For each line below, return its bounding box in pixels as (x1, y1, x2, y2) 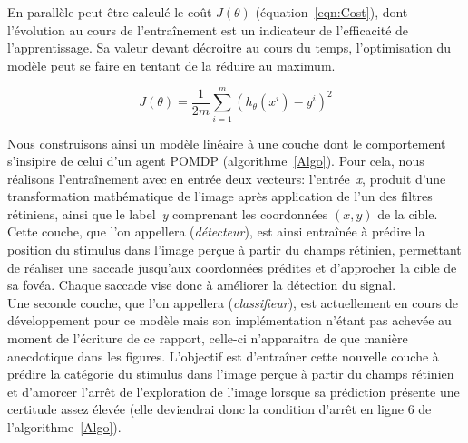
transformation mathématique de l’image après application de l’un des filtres (7, 187, 433, 206)
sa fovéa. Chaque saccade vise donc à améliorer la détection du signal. (7, 275, 396, 294)
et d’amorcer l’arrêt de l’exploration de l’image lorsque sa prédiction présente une (7, 381, 460, 400)
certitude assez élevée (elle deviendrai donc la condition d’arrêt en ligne (7, 400, 405, 419)
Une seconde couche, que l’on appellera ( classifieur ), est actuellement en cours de (7, 293, 458, 312)
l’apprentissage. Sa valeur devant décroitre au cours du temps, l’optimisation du (7, 38, 452, 57)
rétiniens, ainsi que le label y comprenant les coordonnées (7, 204, 328, 223)
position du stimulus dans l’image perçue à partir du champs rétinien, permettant (7, 240, 462, 259)
